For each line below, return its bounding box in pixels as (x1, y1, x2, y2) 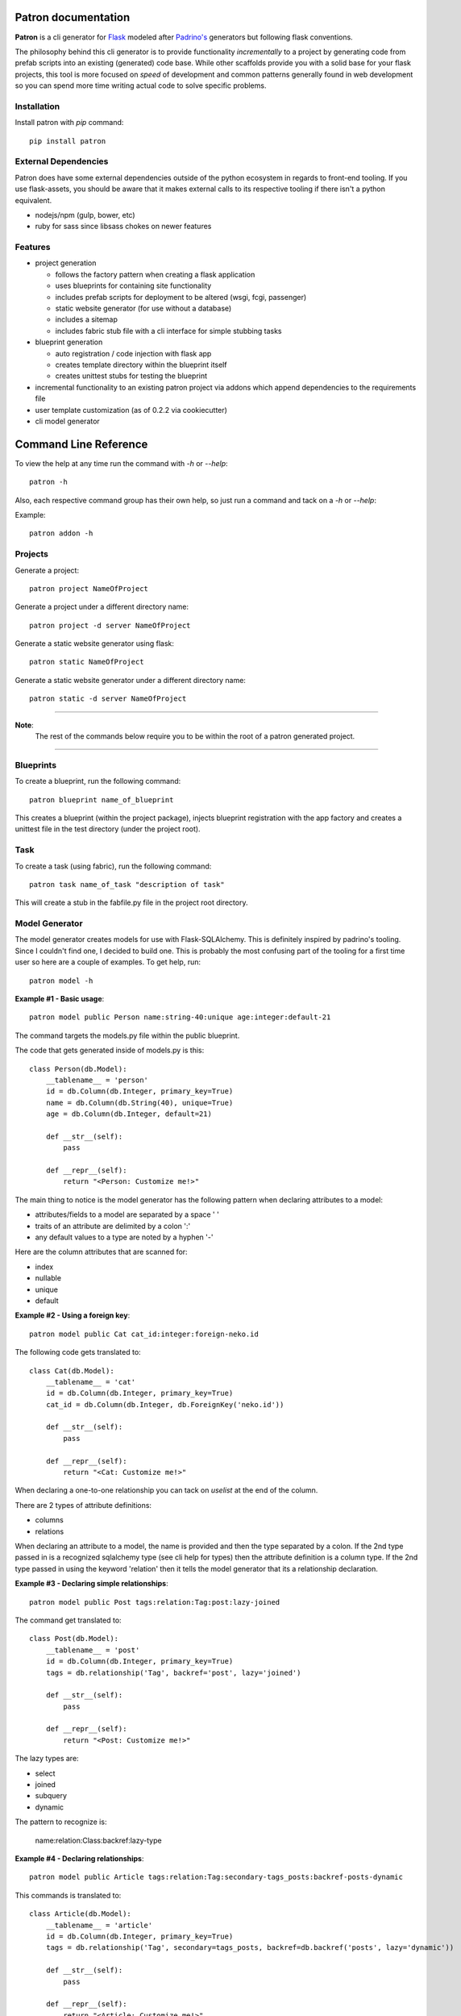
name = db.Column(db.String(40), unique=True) (45, 1098, 234, 1107)
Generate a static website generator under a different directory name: (15, 675, 246, 685)
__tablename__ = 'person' (45, 1075, 149, 1085)
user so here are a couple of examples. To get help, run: (15, 957, 201, 967)
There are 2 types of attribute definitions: (15, 1500, 152, 1510)
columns (35, 1515, 64, 1525)
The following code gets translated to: (15, 1347, 141, 1357)
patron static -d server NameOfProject (29, 694, 187, 703)
